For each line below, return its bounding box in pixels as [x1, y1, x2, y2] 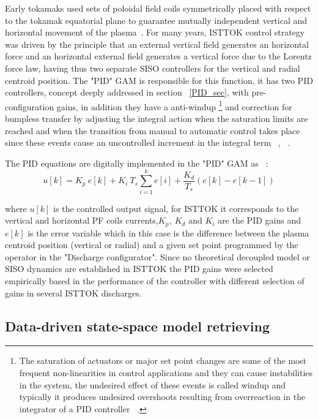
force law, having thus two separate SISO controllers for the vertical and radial [5, 61, 300, 74]
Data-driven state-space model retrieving [5, 316, 270, 335]
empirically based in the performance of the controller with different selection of [5, 274, 305, 287]
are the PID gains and [218, 214, 301, 227]
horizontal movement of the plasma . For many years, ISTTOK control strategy [5, 26, 305, 39]
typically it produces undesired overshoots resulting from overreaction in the [19, 390, 306, 403]
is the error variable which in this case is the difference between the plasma [28, 226, 309, 239]
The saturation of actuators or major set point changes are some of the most [19, 354, 307, 367]
